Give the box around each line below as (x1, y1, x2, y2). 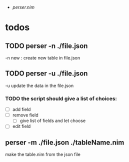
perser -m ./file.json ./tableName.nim (5, 138, 124, 146)
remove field (12, 112, 38, 118)
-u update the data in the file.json (5, 82, 74, 88)
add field (12, 106, 31, 112)
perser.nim (12, 4, 35, 10)
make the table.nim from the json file (5, 151, 81, 157)
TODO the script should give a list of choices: (5, 95, 117, 102)
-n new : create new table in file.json (5, 55, 80, 60)
